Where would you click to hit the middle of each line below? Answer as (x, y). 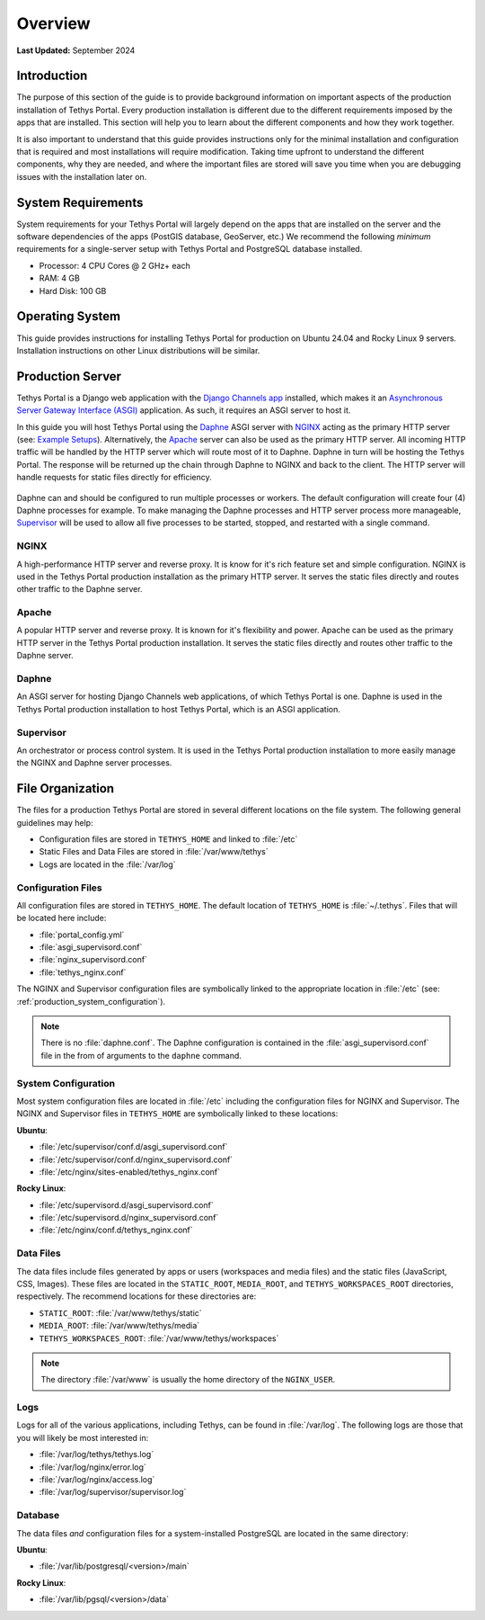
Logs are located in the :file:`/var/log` (107, 864)
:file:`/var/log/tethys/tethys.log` (97, 1454)
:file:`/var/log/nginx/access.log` (97, 1480)
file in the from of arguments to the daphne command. (141, 1055)
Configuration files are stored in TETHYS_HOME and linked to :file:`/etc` (168, 839)
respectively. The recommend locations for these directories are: (137, 1296)
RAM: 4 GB (59, 278)
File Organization (66, 788)
